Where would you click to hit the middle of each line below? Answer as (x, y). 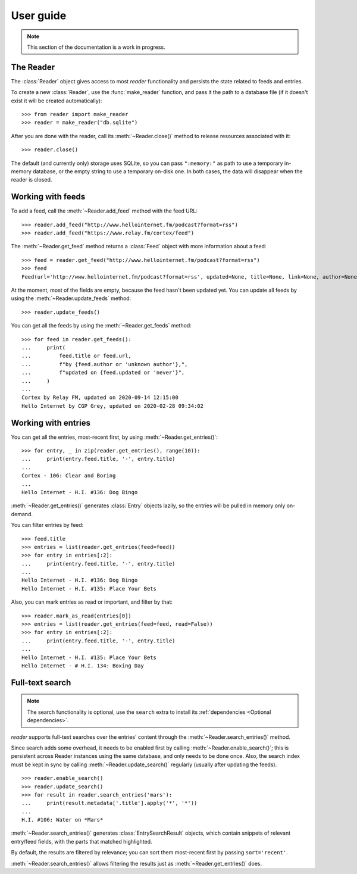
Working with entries (51, 423)
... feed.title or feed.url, (77, 356)
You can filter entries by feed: (47, 525)
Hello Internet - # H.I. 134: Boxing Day (83, 666)
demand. (22, 514)
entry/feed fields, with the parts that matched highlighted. (82, 841)
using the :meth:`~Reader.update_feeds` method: (71, 298)
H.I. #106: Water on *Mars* (62, 820)
